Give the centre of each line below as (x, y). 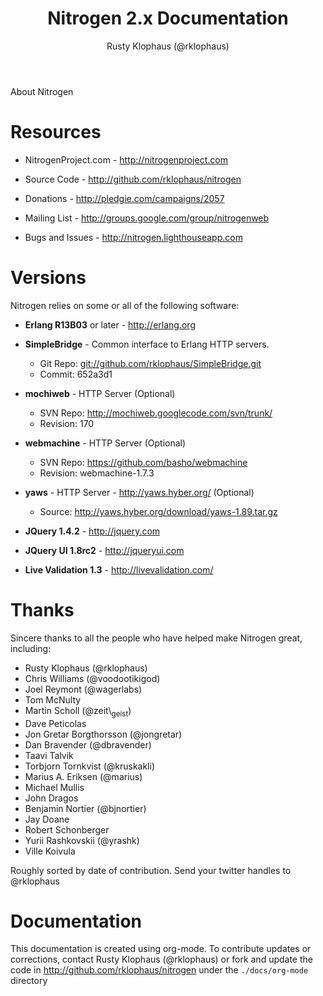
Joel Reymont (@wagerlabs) (83, 689)
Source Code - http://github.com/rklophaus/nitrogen (133, 179)
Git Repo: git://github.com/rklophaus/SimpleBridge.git (150, 363)
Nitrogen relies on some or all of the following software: (125, 305)
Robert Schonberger (67, 829)
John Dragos (51, 798)
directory (29, 981)
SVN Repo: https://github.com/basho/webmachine (143, 462)
